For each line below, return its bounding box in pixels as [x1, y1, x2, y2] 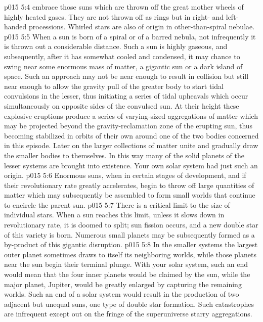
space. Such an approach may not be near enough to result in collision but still [4, 71, 249, 81]
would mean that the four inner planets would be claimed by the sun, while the [4, 269, 250, 280]
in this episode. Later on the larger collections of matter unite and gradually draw [4, 140, 258, 151]
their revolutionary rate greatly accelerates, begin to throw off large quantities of [4, 179, 254, 190]
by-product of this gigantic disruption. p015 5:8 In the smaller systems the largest [4, 239, 258, 250]
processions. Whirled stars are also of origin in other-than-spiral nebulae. [29, 21, 255, 32]
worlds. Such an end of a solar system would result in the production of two [4, 289, 239, 299]
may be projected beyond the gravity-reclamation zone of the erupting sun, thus [4, 120, 253, 131]
